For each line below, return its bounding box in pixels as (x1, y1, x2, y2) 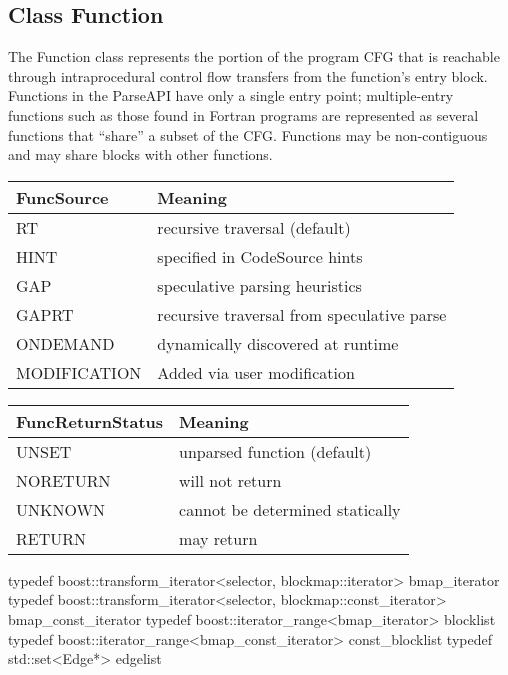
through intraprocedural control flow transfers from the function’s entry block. (8, 65, 488, 86)
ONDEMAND (16, 331, 115, 355)
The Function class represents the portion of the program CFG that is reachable (8, 46, 500, 67)
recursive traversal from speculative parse (157, 302, 447, 326)
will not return (179, 468, 282, 492)
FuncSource (16, 185, 109, 209)
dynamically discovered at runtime (157, 331, 399, 355)
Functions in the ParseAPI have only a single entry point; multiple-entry (8, 85, 454, 106)
